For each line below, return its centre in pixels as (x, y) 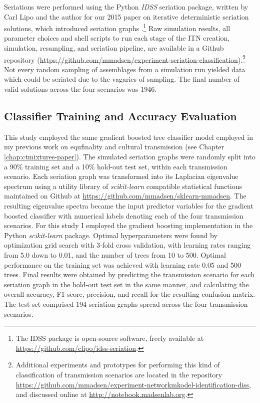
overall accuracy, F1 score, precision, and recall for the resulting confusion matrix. (130, 294)
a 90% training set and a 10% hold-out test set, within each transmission (116, 166)
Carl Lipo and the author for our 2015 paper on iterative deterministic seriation (126, 16)
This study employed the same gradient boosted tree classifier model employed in (128, 137)
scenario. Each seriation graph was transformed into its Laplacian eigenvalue (121, 176)
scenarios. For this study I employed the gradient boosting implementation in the (128, 225)
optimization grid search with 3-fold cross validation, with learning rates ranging (127, 245)
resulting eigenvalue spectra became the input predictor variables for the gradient (129, 206)
